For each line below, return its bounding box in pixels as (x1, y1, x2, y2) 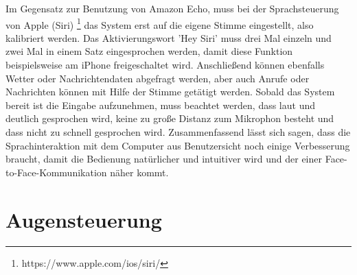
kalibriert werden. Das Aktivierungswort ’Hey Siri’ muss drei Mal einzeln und (5, 30, 332, 45)
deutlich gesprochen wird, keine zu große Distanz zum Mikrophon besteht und (5, 111, 334, 125)
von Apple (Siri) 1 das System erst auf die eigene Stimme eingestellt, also (5, 15, 314, 32)
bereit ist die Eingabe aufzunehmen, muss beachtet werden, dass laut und (5, 97, 315, 112)
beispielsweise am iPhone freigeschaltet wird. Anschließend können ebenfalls (5, 58, 325, 72)
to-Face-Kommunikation (5, 165, 107, 179)
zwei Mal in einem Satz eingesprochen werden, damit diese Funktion (5, 44, 293, 58)
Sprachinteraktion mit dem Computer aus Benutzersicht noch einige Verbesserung (5, 138, 350, 152)
